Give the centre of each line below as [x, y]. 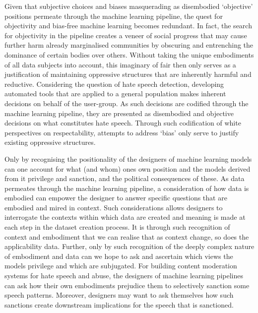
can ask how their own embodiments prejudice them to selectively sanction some [127, 285]
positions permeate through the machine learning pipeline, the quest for [114, 16]
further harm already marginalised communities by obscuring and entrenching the [129, 45]
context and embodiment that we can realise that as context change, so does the [127, 236]
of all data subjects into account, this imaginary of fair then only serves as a [120, 64]
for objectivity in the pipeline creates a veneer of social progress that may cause [126, 35]
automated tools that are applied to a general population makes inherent [115, 94]
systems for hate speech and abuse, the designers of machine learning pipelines [124, 276]
